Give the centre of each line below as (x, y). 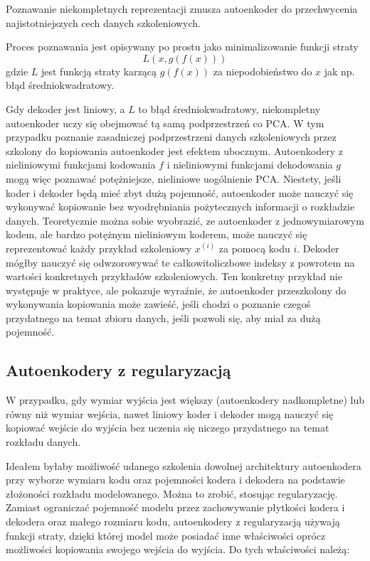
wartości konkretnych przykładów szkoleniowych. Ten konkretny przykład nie (174, 276)
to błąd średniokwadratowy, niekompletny (229, 108)
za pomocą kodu (254, 248)
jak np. (339, 71)
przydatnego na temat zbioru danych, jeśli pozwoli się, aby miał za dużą (163, 317)
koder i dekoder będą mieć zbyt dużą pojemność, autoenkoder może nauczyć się (180, 192)
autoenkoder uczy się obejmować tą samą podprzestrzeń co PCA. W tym (165, 123)
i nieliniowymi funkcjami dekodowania (250, 165)
